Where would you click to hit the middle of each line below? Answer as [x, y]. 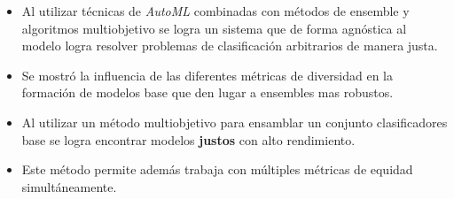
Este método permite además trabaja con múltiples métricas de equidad [217, 169]
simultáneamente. [69, 186]
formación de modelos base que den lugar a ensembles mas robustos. [207, 92]
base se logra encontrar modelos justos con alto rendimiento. [188, 139]
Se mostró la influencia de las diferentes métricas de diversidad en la [207, 75]
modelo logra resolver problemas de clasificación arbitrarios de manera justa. [230, 46]
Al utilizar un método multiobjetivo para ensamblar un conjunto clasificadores [235, 122]
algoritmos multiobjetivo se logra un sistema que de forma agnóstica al [214, 28]
